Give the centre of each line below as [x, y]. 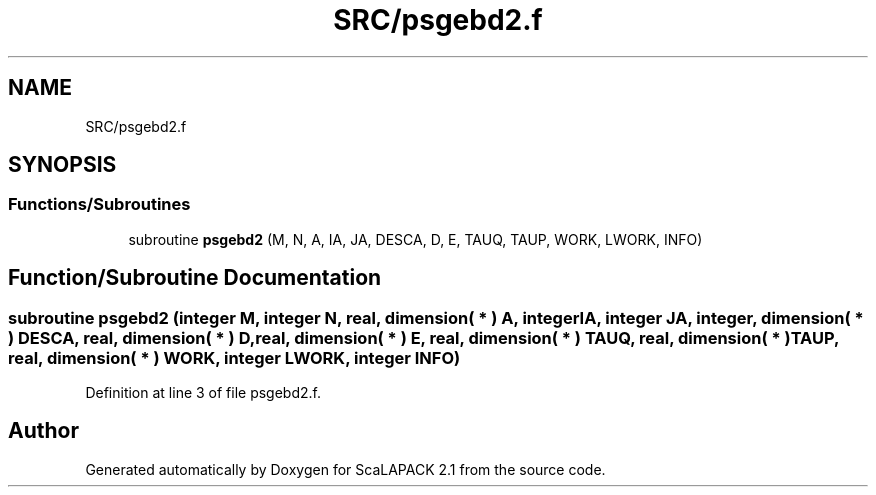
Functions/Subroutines [99, 204]
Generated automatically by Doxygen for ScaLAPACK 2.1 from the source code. [345, 469]
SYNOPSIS [62, 165]
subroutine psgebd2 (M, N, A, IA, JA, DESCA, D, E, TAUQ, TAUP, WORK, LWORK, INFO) [415, 239]
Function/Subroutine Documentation [195, 278]
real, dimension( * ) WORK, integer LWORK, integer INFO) [234, 357]
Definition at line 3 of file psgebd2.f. [203, 393]
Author [43, 431]
